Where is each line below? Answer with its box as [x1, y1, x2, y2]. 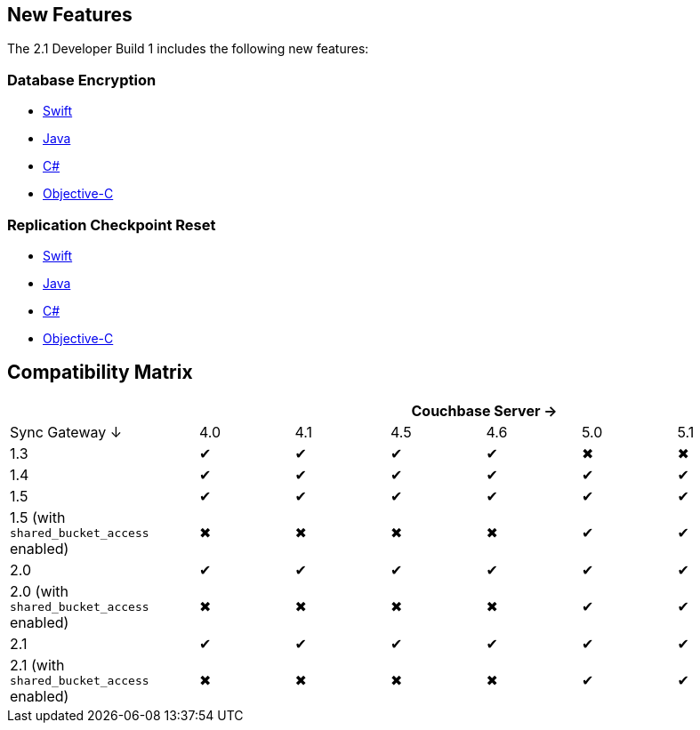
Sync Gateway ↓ [10, 422, 123, 441]
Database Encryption [7, 70, 157, 89]
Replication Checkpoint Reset [7, 215, 216, 234]
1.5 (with [10, 508, 66, 526]
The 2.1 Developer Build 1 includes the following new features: [7, 41, 369, 57]
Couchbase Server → [411, 401, 558, 420]
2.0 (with [10, 582, 69, 600]
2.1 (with [10, 655, 65, 674]
